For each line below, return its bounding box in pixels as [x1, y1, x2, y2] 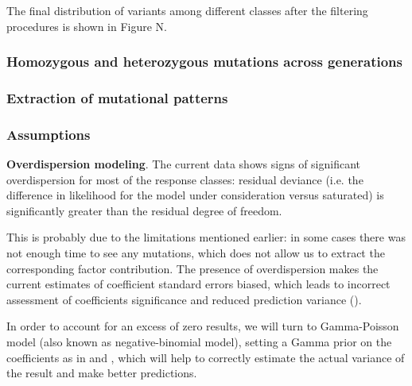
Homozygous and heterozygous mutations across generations [6, 52, 402, 71]
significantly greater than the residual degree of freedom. [6, 202, 282, 218]
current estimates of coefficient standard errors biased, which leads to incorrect [6, 276, 391, 292]
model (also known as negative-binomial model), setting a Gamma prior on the [6, 334, 392, 350]
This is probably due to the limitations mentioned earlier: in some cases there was [6, 229, 406, 245]
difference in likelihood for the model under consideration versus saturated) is [6, 187, 384, 203]
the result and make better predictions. [6, 365, 197, 381]
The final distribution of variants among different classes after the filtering [6, 2, 368, 18]
